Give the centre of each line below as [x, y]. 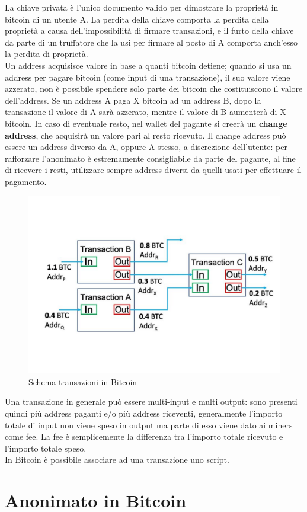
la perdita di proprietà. [47, 54]
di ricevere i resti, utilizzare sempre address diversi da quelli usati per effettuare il [153, 170]
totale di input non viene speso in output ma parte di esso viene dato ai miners [149, 425]
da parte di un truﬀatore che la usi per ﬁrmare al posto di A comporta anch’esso [151, 42]
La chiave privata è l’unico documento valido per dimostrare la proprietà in [142, 7]
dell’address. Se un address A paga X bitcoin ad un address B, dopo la [133, 100]
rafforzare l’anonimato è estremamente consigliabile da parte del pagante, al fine [150, 158]
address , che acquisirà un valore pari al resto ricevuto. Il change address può [145, 135]
